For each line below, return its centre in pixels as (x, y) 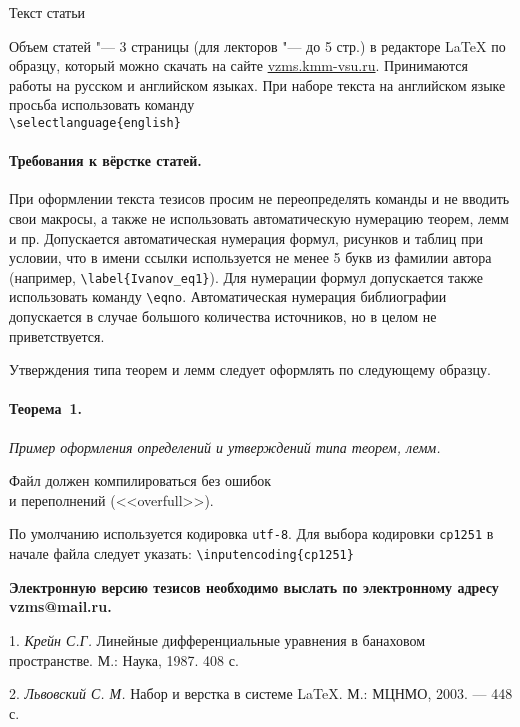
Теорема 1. (46, 408)
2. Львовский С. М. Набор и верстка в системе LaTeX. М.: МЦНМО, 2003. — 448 (261, 693)
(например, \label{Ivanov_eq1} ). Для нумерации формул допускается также (246, 276)
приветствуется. (57, 335)
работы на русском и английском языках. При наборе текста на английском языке (257, 84)
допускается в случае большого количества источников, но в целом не (223, 316)
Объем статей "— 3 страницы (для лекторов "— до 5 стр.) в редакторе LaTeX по (257, 45)
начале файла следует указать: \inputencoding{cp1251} (181, 553)
